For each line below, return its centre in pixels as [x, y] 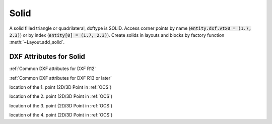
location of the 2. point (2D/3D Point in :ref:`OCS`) [61, 96]
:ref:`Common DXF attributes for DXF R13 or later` [60, 78]
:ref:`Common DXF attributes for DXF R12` [53, 69]
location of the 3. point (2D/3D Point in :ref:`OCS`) [61, 105]
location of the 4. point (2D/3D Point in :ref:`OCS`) [61, 115]
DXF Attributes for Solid [47, 57]
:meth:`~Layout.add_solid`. [37, 42]
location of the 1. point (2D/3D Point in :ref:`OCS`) [60, 87]
